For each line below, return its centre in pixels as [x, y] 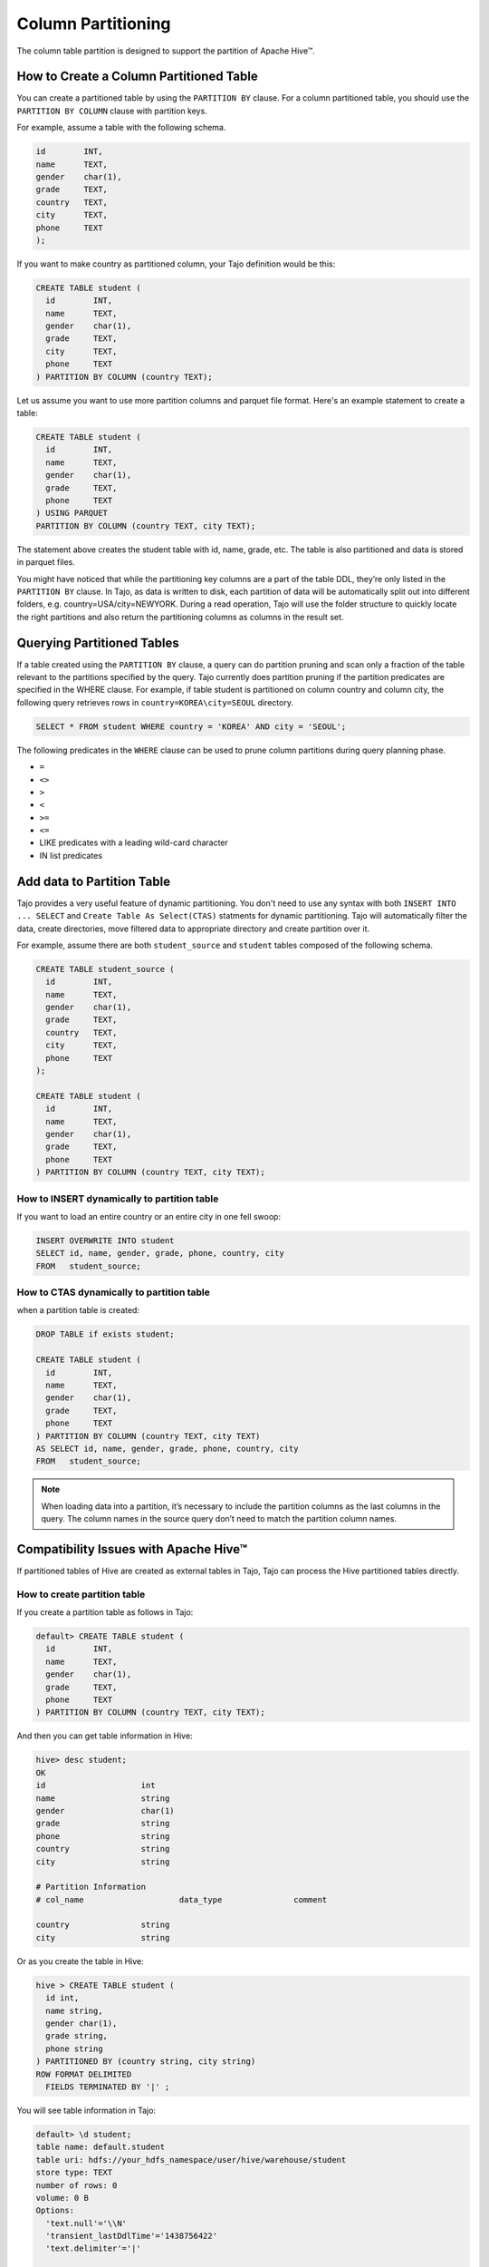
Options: [55, 2211]
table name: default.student [101, 2147]
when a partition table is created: [78, 1310]
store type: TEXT [74, 2173]
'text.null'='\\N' [86, 2223]
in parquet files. [46, 562]
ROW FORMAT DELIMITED [84, 2074]
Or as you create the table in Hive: [80, 1961]
